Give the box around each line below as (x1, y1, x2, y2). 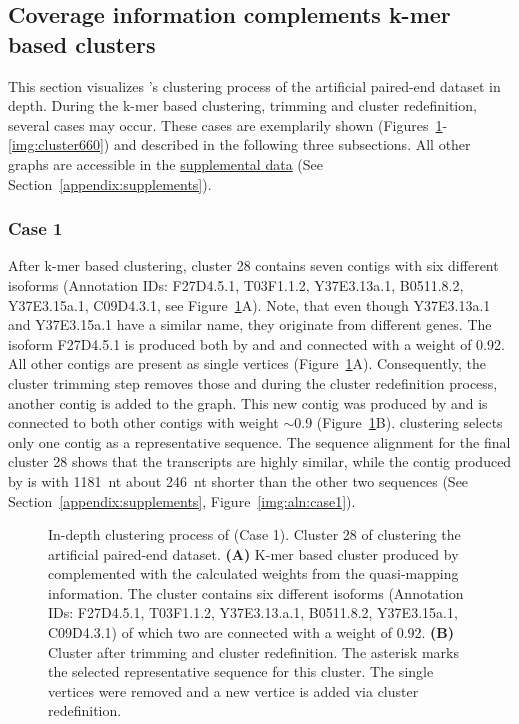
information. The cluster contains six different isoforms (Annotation (48, 582, 464, 603)
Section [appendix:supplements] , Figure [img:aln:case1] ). (8, 490, 356, 511)
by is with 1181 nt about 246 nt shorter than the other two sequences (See (8, 470, 469, 491)
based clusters (8, 28, 156, 59)
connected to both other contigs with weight (8, 412, 279, 433)
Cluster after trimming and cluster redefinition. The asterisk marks (48, 641, 459, 662)
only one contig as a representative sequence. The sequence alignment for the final (8, 431, 511, 452)
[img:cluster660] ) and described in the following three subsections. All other (8, 134, 471, 155)
